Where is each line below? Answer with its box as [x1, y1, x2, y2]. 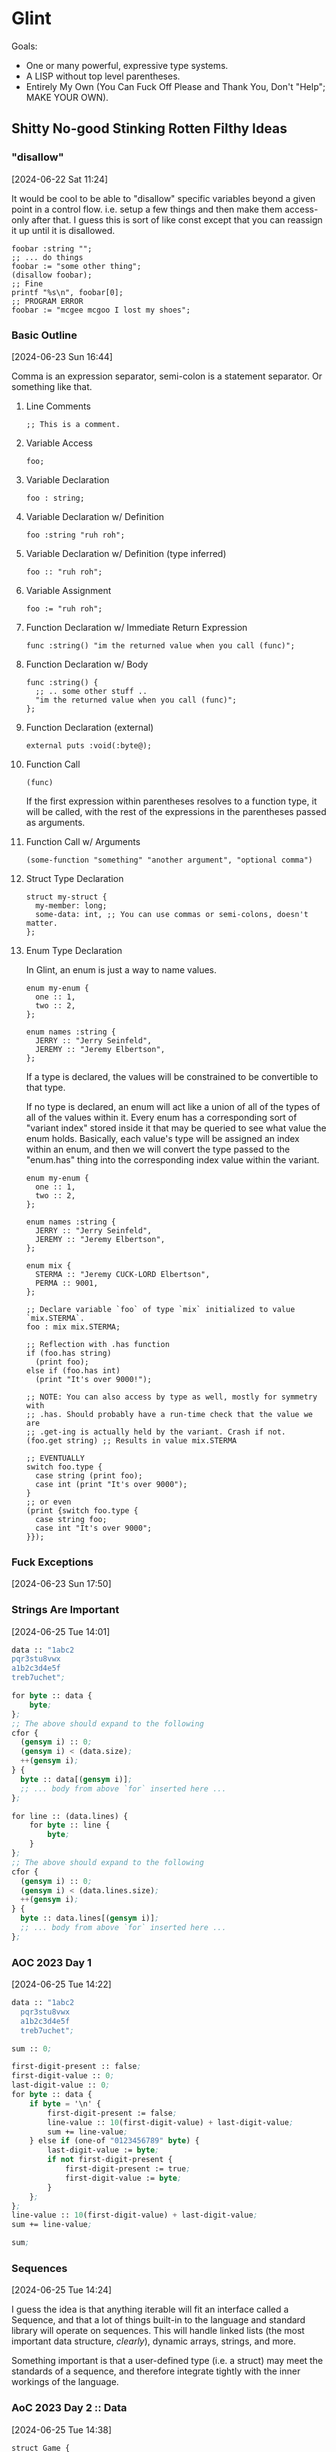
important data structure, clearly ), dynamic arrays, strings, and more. [11, 2335, 297, 2347]
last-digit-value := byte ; [47, 2145, 160, 2156]
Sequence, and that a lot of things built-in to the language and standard [11, 2314, 306, 2326]
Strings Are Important [11, 1603, 120, 1617]
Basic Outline [11, 328, 78, 342]
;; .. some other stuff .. [35, 686, 148, 696]
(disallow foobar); [11, 270, 93, 280]
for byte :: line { [29, 1820, 111, 1831]
